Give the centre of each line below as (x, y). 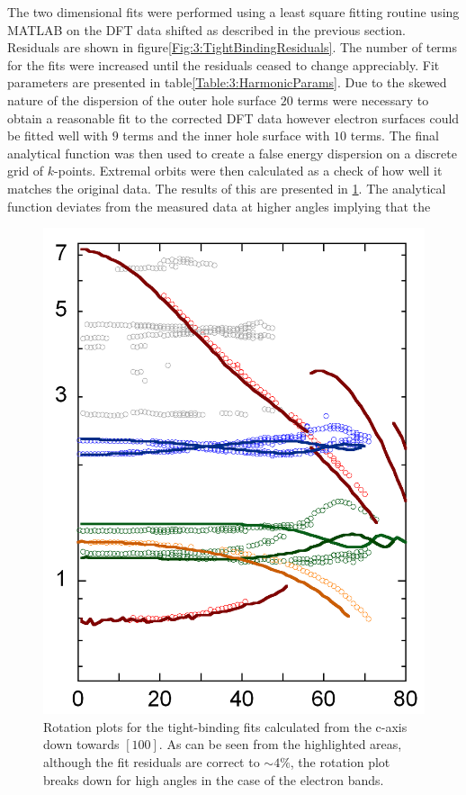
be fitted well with (58, 136)
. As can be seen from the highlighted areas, (280, 744)
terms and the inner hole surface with (226, 136)
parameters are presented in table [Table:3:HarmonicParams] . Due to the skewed (227, 82)
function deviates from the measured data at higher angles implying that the (219, 206)
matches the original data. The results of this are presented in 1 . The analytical (227, 188)
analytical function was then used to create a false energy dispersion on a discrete (232, 153)
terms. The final (394, 136)
